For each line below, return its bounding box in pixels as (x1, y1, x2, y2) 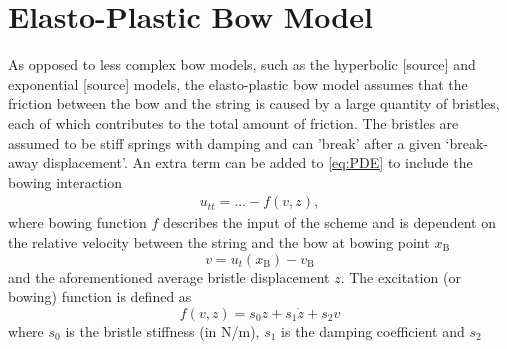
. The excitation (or (340, 266, 461, 287)
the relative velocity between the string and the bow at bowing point (8, 231, 430, 252)
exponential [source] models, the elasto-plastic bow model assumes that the (8, 73, 468, 94)
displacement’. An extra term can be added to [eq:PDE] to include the (42, 152, 473, 173)
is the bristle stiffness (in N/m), (65, 320, 260, 341)
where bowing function (8, 212, 147, 233)
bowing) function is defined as (8, 286, 192, 307)
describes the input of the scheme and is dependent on (163, 212, 496, 233)
